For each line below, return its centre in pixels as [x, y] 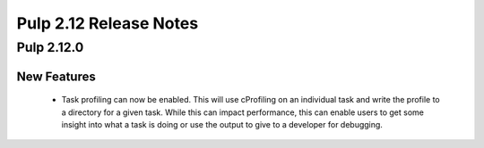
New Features [56, 76]
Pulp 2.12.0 [50, 47]
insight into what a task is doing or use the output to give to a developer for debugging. [222, 124]
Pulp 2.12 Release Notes [108, 23]
